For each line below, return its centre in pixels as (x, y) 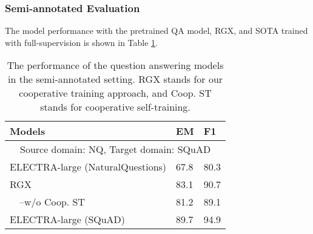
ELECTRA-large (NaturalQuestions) (88, 167)
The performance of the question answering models (115, 65)
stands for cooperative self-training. (115, 107)
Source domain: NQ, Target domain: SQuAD (115, 149)
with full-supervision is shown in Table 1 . (81, 42)
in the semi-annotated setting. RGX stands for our (115, 79)
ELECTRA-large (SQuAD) (68, 219)
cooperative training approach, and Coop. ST (115, 93)
